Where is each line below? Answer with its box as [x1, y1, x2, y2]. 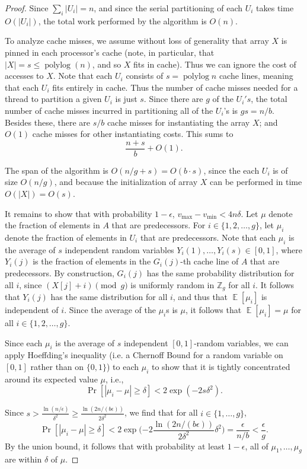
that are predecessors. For [111, 219, 206, 231]
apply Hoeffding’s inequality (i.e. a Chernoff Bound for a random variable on [5, 349, 283, 361]
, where [276, 243, 302, 256]
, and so [92, 58, 121, 70]
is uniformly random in [130, 278, 215, 291]
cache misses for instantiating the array [107, 116, 250, 128]
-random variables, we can [194, 336, 289, 349]
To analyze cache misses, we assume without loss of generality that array [5, 34, 269, 47]
